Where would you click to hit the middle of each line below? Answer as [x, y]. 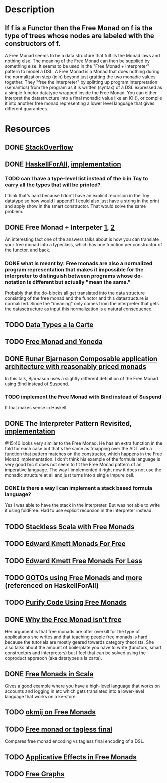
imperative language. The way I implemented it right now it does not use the [83, 470]
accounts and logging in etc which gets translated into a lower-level [75, 691]
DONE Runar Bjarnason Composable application [81, 358]
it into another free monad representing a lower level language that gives [80, 103]
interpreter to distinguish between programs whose [69, 276]
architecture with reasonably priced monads [76, 366]
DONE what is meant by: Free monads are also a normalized [79, 263]
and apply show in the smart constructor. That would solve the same [76, 206]
